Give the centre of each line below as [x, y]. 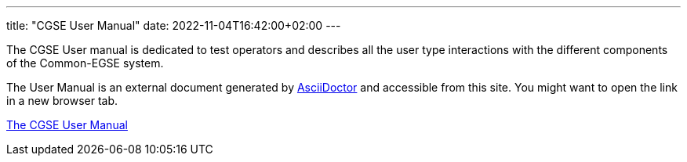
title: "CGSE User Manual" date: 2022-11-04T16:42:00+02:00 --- [174, 25]
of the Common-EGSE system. [85, 63]
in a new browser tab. [62, 101]
